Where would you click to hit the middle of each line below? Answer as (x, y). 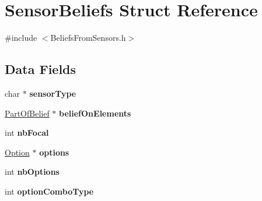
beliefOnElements (95, 113)
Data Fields (41, 69)
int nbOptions (32, 172)
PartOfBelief (27, 113)
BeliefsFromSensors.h (88, 38)
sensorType (53, 93)
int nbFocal (27, 133)
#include (21, 38)
